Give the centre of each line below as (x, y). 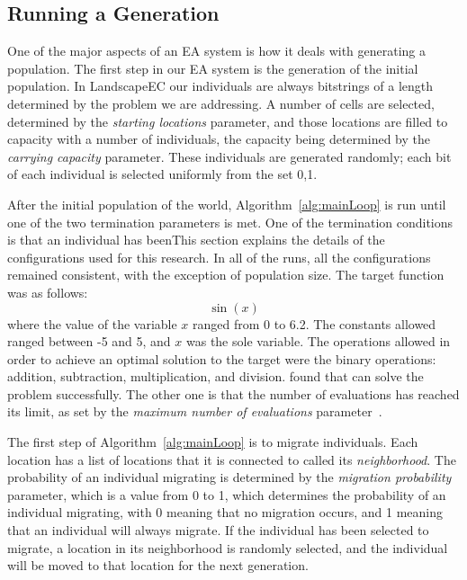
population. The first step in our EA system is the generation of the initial (213, 68)
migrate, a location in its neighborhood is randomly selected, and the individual (228, 547)
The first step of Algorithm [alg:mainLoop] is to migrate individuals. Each (213, 442)
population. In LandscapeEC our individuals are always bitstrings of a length (220, 86)
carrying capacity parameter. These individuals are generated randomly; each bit (229, 156)
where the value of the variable (92, 323)
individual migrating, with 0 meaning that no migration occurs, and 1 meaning (225, 512)
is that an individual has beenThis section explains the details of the (196, 240)
